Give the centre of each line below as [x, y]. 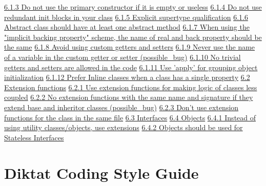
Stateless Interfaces [34, 137]
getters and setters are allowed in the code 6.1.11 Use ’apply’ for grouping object [131, 67]
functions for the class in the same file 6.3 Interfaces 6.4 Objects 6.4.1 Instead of [130, 117]
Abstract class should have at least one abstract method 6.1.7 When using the [127, 27]
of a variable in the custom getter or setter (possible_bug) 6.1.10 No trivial [122, 57]
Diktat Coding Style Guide [101, 172]
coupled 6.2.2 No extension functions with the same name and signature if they [129, 97]
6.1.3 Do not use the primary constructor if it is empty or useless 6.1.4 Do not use [133, 7]
